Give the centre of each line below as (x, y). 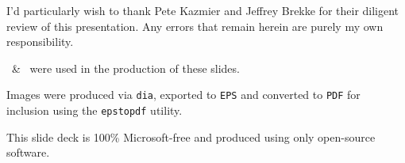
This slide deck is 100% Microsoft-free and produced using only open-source (191, 136)
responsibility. (40, 42)
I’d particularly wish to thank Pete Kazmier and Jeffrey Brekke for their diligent (203, 10)
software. (28, 152)
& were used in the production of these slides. (125, 68)
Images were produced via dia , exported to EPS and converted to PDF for (183, 95)
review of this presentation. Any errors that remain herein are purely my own (195, 26)
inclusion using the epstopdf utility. (94, 110)
